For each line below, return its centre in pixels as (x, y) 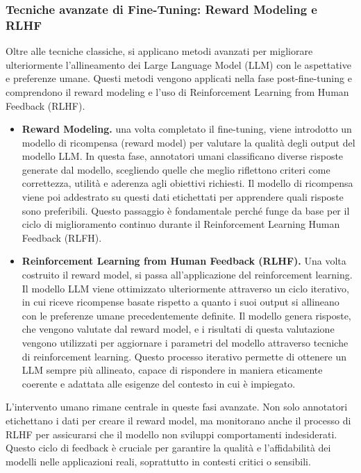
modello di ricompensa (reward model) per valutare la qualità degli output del (188, 142)
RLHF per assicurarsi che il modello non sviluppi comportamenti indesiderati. (171, 434)
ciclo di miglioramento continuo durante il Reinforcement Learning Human (181, 224)
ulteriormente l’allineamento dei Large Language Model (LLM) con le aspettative (178, 64)
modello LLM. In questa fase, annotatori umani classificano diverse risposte (183, 156)
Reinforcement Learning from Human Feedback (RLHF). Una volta (184, 261)
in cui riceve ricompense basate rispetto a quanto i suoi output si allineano (180, 302)
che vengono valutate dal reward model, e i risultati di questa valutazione (178, 329)
